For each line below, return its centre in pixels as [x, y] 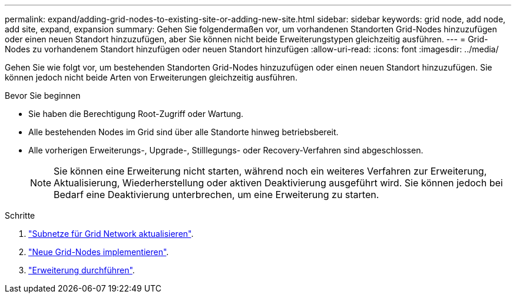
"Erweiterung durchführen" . [82, 270]
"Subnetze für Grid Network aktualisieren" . [111, 234]
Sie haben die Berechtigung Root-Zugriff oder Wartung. [136, 114]
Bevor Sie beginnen [43, 96]
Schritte [20, 215]
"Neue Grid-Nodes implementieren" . [99, 252]
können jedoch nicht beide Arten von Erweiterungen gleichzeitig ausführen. [151, 77]
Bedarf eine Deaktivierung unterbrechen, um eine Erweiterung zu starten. [216, 195]
